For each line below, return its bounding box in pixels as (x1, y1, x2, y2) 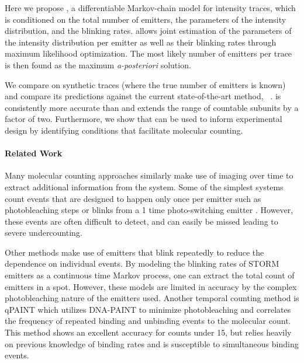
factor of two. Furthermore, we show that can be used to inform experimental (5, 113, 282, 125)
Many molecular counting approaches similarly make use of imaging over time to (5, 169, 293, 182)
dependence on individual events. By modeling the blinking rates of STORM (5, 257, 279, 270)
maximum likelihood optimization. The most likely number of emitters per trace (5, 47, 292, 60)
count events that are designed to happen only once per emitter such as (5, 192, 261, 204)
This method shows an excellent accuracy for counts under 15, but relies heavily (5, 326, 292, 338)
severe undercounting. (5, 226, 82, 239)
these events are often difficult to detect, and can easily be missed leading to (5, 215, 278, 227)
